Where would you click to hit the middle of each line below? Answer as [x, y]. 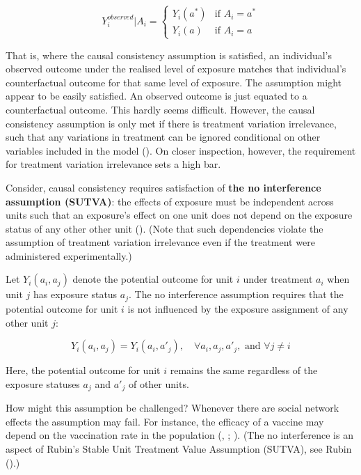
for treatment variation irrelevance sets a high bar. [113, 164]
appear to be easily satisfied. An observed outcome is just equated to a [157, 96]
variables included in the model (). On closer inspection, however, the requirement [181, 150]
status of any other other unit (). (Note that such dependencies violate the [165, 228]
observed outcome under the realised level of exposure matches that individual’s [176, 69]
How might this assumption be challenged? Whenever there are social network [173, 408]
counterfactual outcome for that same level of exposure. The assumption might [174, 82]
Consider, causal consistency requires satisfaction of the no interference [163, 187]
